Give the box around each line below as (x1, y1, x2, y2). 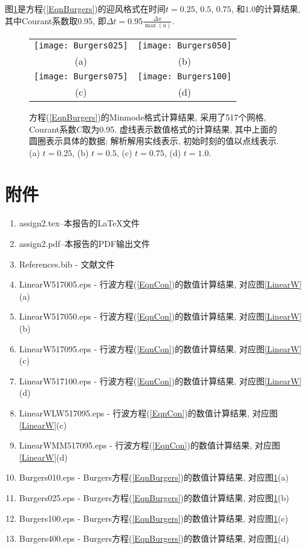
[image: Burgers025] (34, 40, 128, 50)
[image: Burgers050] (137, 40, 232, 50)
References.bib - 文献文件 (19, 257, 115, 270)
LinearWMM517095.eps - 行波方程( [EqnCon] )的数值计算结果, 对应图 (19, 439, 281, 452)
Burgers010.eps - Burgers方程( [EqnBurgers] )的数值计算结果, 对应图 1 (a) (19, 471, 289, 484)
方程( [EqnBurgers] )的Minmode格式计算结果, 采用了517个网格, (29, 110, 266, 123)
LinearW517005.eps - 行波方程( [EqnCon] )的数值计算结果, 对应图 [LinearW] (19, 278, 302, 291)
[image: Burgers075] (34, 71, 128, 81)
